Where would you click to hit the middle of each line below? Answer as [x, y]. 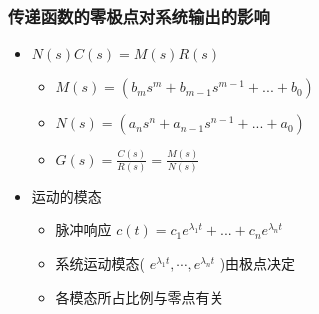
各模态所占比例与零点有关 [139, 296]
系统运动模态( [100, 263]
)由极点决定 [257, 263]
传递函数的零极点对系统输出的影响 [139, 15]
